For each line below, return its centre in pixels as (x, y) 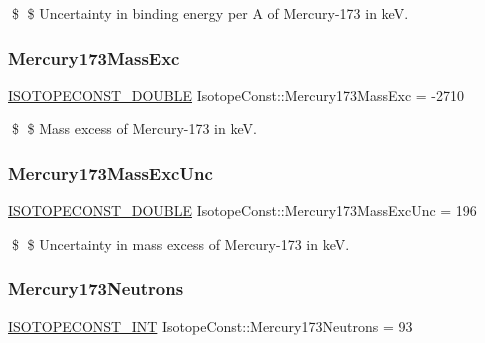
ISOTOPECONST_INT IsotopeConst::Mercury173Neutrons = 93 (210, 325)
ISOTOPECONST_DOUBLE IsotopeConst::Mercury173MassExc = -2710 (236, 94)
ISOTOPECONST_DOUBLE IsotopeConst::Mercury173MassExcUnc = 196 (242, 210)
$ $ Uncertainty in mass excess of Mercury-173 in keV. (180, 243)
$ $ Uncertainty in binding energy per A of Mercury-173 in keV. (210, 13)
